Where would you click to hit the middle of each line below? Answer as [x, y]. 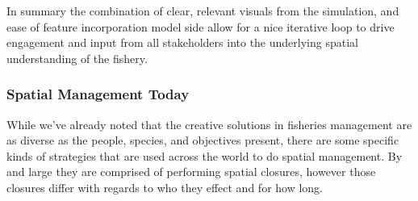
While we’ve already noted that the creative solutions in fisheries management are [209, 124]
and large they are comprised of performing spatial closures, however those [191, 172]
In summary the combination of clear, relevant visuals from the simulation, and [203, 10]
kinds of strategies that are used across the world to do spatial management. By [205, 155]
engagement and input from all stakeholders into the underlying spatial [182, 42]
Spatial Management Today [98, 94]
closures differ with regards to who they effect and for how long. [165, 187]
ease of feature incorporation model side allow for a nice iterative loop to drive [201, 26]
